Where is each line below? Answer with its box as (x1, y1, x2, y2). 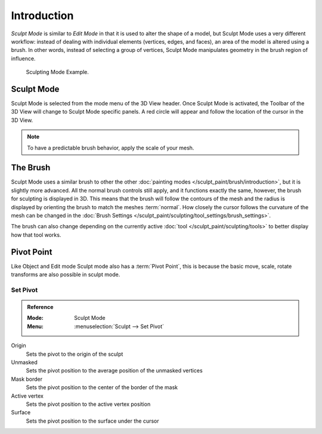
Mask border (11, 375, 43, 383)
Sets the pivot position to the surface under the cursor (26, 417, 159, 424)
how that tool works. (11, 231, 61, 239)
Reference (27, 304, 54, 311)
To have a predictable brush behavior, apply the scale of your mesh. (27, 144, 194, 151)
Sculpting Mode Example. (26, 69, 89, 76)
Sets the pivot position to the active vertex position (26, 401, 151, 408)
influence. (11, 54, 36, 62)
